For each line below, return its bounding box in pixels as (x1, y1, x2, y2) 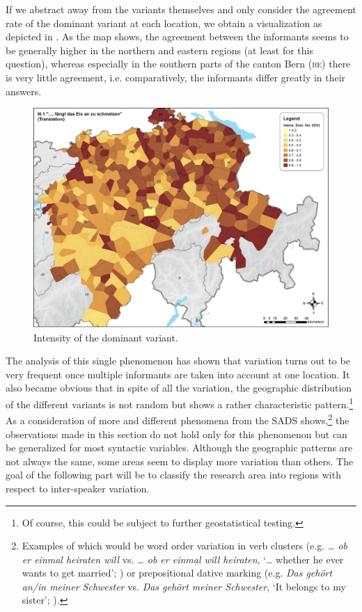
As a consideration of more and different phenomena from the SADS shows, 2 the (6, 411, 349, 427)
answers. (6, 83, 42, 98)
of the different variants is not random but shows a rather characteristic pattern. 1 (6, 395, 354, 411)
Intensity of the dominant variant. (33, 330, 178, 344)
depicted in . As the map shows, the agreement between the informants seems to (6, 29, 349, 44)
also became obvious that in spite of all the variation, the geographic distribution (6, 380, 352, 395)
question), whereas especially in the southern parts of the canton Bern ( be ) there (6, 56, 351, 71)
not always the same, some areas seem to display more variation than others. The (6, 453, 354, 468)
